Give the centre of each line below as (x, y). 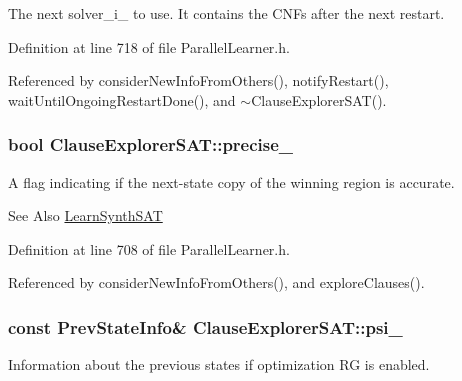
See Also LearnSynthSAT (85, 215)
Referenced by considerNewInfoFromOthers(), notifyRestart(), (198, 80)
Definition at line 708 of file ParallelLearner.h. (149, 248)
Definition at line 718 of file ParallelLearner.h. (149, 46)
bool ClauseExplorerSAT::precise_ (151, 144)
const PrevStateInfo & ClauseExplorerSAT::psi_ (205, 326)
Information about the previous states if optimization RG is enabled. (219, 364)
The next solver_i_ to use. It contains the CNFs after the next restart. (226, 13)
